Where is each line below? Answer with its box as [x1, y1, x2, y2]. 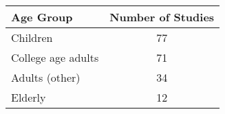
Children [11, 30, 53, 45]
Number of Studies [109, 9, 215, 25]
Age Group [11, 9, 73, 25]
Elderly [11, 89, 46, 105]
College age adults [11, 49, 99, 65]
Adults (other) [11, 69, 81, 85]
